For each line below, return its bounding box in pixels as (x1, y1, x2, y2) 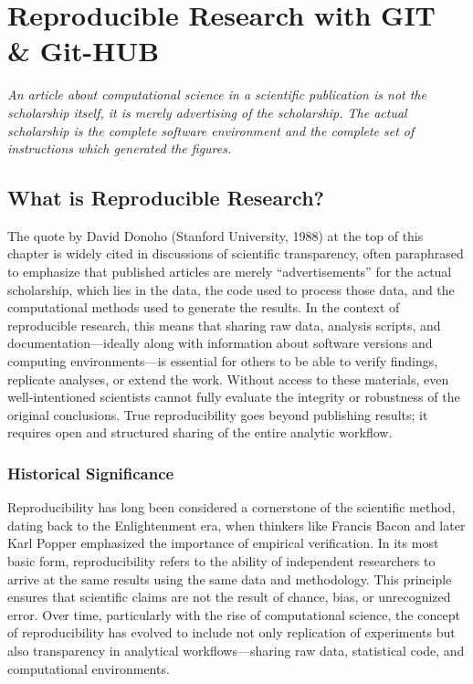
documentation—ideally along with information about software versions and (7, 333, 433, 353)
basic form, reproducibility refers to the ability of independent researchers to (7, 552, 436, 571)
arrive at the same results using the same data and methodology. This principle (7, 569, 452, 588)
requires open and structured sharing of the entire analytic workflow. (7, 423, 393, 442)
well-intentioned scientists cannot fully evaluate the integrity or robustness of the (7, 387, 460, 406)
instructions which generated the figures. (7, 139, 232, 158)
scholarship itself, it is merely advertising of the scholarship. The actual (7, 102, 407, 121)
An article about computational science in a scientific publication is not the (7, 85, 426, 104)
